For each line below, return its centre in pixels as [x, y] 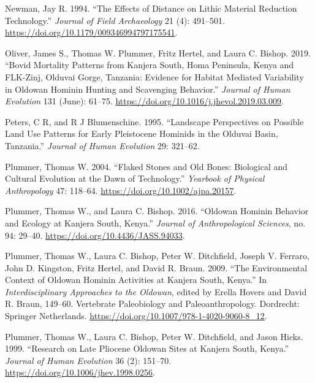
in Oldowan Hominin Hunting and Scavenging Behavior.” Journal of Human [148, 89]
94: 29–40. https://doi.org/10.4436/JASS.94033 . [95, 235]
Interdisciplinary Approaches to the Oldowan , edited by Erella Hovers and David [156, 291]
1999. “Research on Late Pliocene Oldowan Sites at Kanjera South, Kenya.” [147, 348]
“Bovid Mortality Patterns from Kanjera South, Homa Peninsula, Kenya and [150, 65]
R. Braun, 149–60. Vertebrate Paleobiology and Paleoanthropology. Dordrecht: [152, 304]
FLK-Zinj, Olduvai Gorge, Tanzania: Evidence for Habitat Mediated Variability [154, 76]
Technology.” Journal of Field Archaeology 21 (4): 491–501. [115, 20]
